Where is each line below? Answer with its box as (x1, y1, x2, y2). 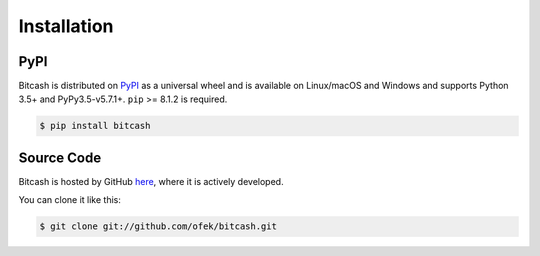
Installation (18, 15, 114, 37)
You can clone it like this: (18, 194, 122, 206)
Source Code (18, 149, 102, 166)
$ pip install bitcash (39, 120, 151, 132)
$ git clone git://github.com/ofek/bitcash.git (39, 221, 277, 232)
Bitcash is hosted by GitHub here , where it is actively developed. (18, 175, 284, 187)
